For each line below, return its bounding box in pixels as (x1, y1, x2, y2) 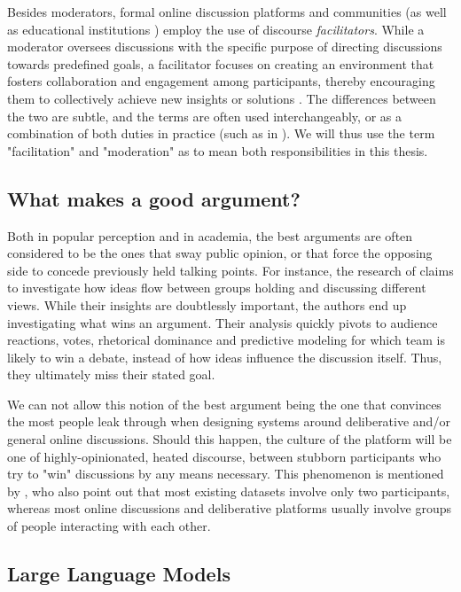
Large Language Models (7, 560, 230, 588)
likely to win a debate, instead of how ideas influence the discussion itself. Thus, (7, 347, 442, 366)
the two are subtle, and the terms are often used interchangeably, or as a (7, 106, 402, 125)
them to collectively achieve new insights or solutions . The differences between (7, 89, 436, 107)
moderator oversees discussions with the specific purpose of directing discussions (7, 37, 442, 56)
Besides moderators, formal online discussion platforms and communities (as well (7, 3, 447, 20)
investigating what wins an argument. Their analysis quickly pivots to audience (7, 313, 438, 331)
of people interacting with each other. (7, 517, 211, 535)
